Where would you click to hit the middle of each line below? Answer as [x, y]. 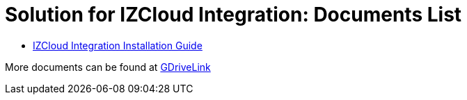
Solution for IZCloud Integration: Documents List [233, 15]
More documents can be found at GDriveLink [108, 67]
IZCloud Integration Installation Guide [118, 45]
